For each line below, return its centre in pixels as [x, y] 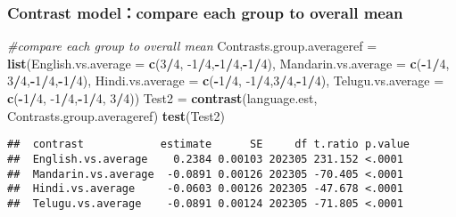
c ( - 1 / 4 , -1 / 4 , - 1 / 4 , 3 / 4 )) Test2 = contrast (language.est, [162, 98]
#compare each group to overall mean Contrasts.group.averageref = [192, 46]
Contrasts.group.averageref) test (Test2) [116, 115]
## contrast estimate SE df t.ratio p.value [209, 145]
